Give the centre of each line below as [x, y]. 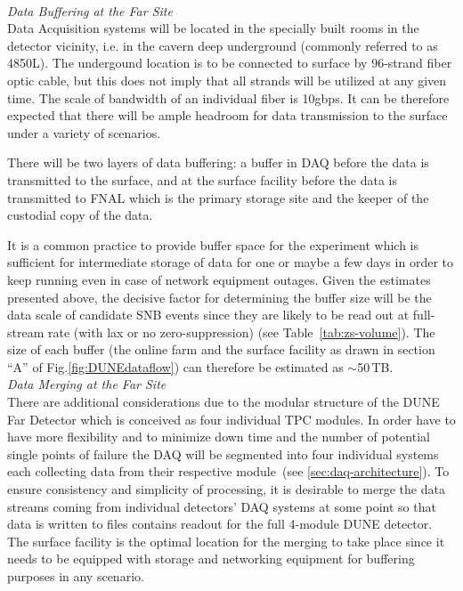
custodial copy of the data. [80, 215]
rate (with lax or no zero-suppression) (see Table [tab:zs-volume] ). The [241, 332]
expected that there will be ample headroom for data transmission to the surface [227, 115]
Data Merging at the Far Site [87, 384]
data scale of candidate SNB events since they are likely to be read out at [208, 315]
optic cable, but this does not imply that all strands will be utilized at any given [227, 80]
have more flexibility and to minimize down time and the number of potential [219, 437]
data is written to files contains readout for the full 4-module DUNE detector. [220, 524]
